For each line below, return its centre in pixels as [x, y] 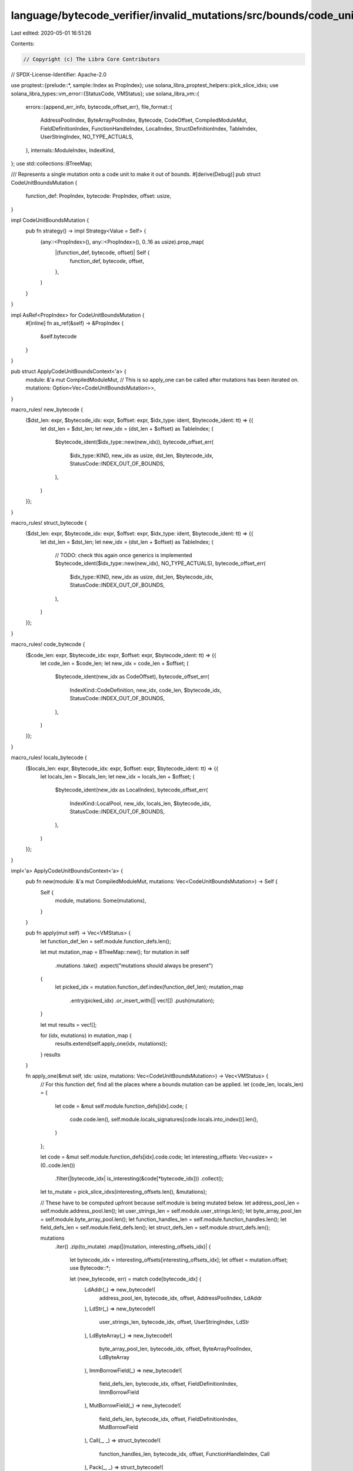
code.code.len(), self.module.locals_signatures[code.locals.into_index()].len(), [164, 1119]
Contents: [23, 44]
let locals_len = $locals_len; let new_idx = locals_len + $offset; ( [117, 776]
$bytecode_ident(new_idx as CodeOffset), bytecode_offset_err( [132, 677]
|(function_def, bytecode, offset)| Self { [102, 252]
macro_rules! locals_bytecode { [49, 758]
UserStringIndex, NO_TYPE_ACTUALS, [87, 137]
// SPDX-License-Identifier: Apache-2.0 [59, 74]
